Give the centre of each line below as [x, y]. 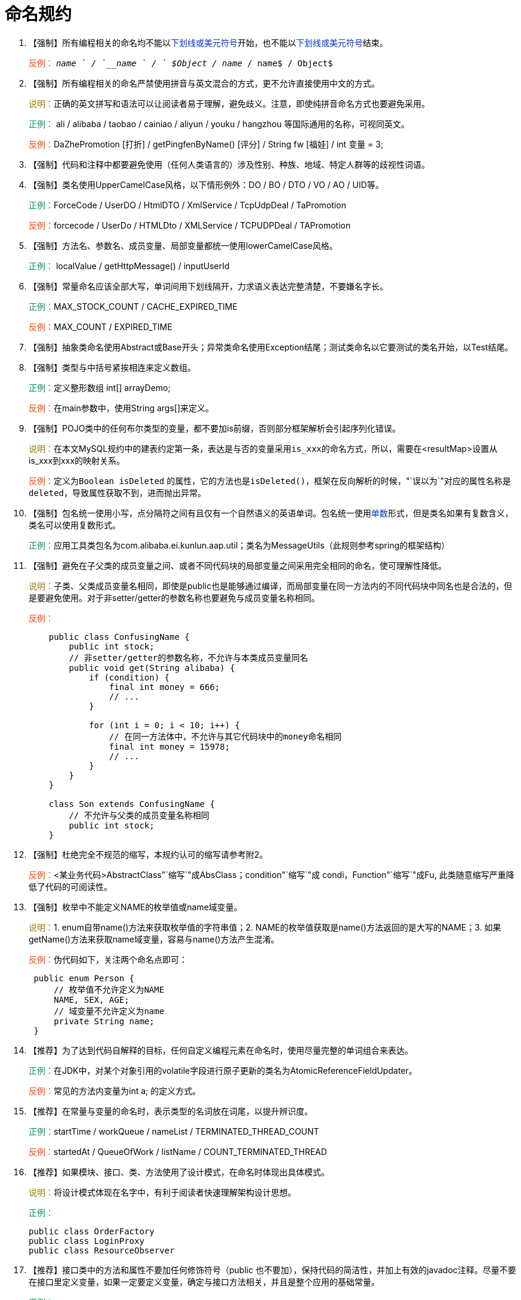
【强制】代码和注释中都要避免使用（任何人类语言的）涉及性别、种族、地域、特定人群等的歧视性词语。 [229, 164]
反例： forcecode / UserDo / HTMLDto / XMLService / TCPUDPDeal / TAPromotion [190, 225]
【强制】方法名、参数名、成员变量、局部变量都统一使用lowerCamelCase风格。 [183, 245]
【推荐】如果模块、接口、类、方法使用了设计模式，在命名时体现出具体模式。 [179, 1172]
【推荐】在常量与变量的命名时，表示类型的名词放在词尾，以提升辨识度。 [171, 1111]
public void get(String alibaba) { [152, 668]
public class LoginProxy [87, 1241]
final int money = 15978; [169, 746]
